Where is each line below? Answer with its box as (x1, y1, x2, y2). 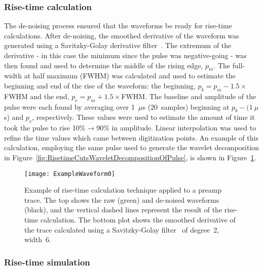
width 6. (24, 234, 51, 245)
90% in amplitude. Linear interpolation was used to (96, 122, 256, 133)
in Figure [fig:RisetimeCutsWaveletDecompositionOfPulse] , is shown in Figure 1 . (4, 152, 256, 162)
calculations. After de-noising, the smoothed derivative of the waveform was (4, 30, 239, 40)
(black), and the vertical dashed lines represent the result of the (24, 204, 222, 215)
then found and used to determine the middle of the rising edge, (4, 60, 203, 70)
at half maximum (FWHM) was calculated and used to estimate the (24, 70, 236, 81)
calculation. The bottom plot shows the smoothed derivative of (40, 214, 236, 224)
